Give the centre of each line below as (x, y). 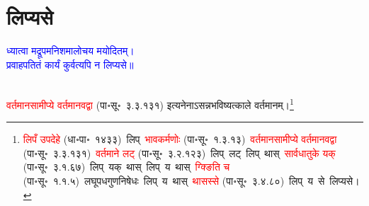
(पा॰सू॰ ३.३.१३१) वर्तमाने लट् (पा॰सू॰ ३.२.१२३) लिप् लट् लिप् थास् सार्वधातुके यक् (179, 153)
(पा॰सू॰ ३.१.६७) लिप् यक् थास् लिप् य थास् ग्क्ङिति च (126, 167)
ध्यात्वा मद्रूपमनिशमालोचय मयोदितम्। (70, 51)
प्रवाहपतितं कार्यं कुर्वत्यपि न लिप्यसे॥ (70, 64)
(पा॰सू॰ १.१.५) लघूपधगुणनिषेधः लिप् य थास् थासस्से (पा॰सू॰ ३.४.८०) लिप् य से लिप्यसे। (191, 180)
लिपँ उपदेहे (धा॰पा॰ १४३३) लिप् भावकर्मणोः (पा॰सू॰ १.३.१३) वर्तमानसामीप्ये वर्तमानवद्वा (180, 139)
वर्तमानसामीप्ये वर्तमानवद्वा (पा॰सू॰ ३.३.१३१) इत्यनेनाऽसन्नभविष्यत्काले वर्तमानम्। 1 (150, 103)
